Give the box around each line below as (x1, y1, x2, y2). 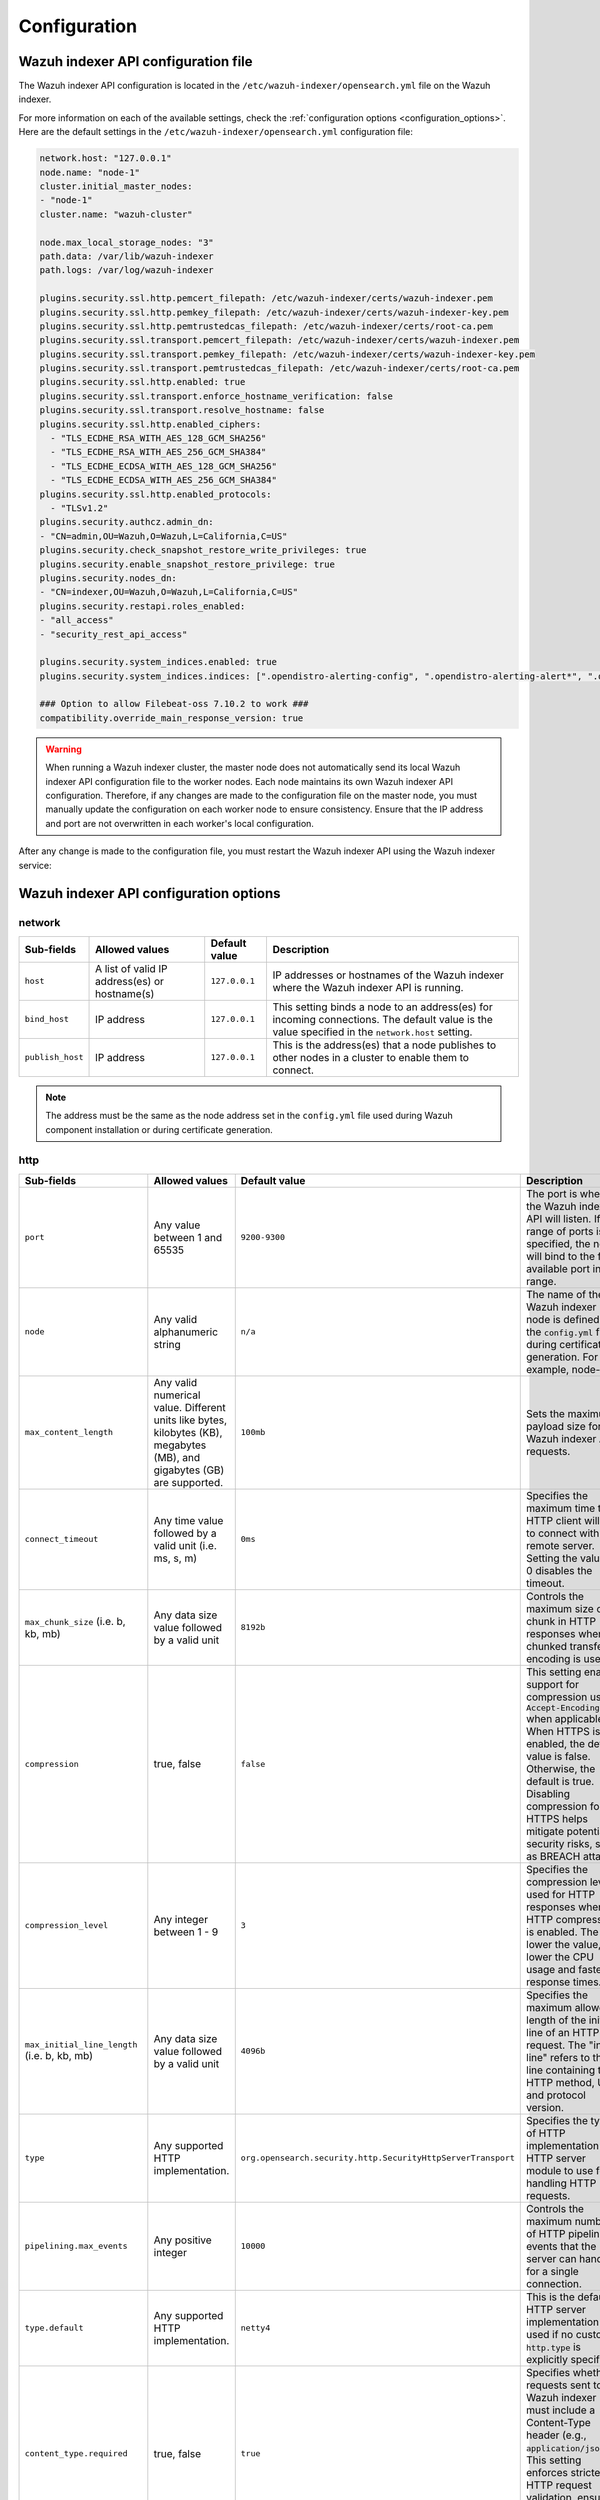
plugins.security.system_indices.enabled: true (39, 656, 277, 668)
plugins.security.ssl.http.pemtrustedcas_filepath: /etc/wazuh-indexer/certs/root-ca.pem (39, 320, 494, 332)
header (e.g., (526, 2428, 587, 2442)
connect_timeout (24, 1534, 99, 1545)
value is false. (526, 1749, 591, 1763)
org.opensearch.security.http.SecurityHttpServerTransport (240, 2153, 515, 2164)
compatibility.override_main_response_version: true (39, 712, 304, 724)
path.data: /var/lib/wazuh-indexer (39, 250, 214, 262)
